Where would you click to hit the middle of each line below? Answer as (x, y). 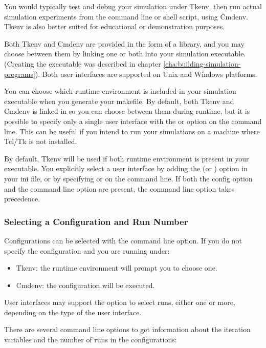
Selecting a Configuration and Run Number (96, 221)
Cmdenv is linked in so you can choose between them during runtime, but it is (127, 111)
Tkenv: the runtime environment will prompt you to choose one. (117, 268)
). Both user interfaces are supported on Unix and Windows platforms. (146, 74)
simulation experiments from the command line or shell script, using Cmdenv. (126, 16)
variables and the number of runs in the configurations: (91, 340)
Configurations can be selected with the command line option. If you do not (123, 240)
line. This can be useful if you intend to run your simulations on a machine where (132, 131)
